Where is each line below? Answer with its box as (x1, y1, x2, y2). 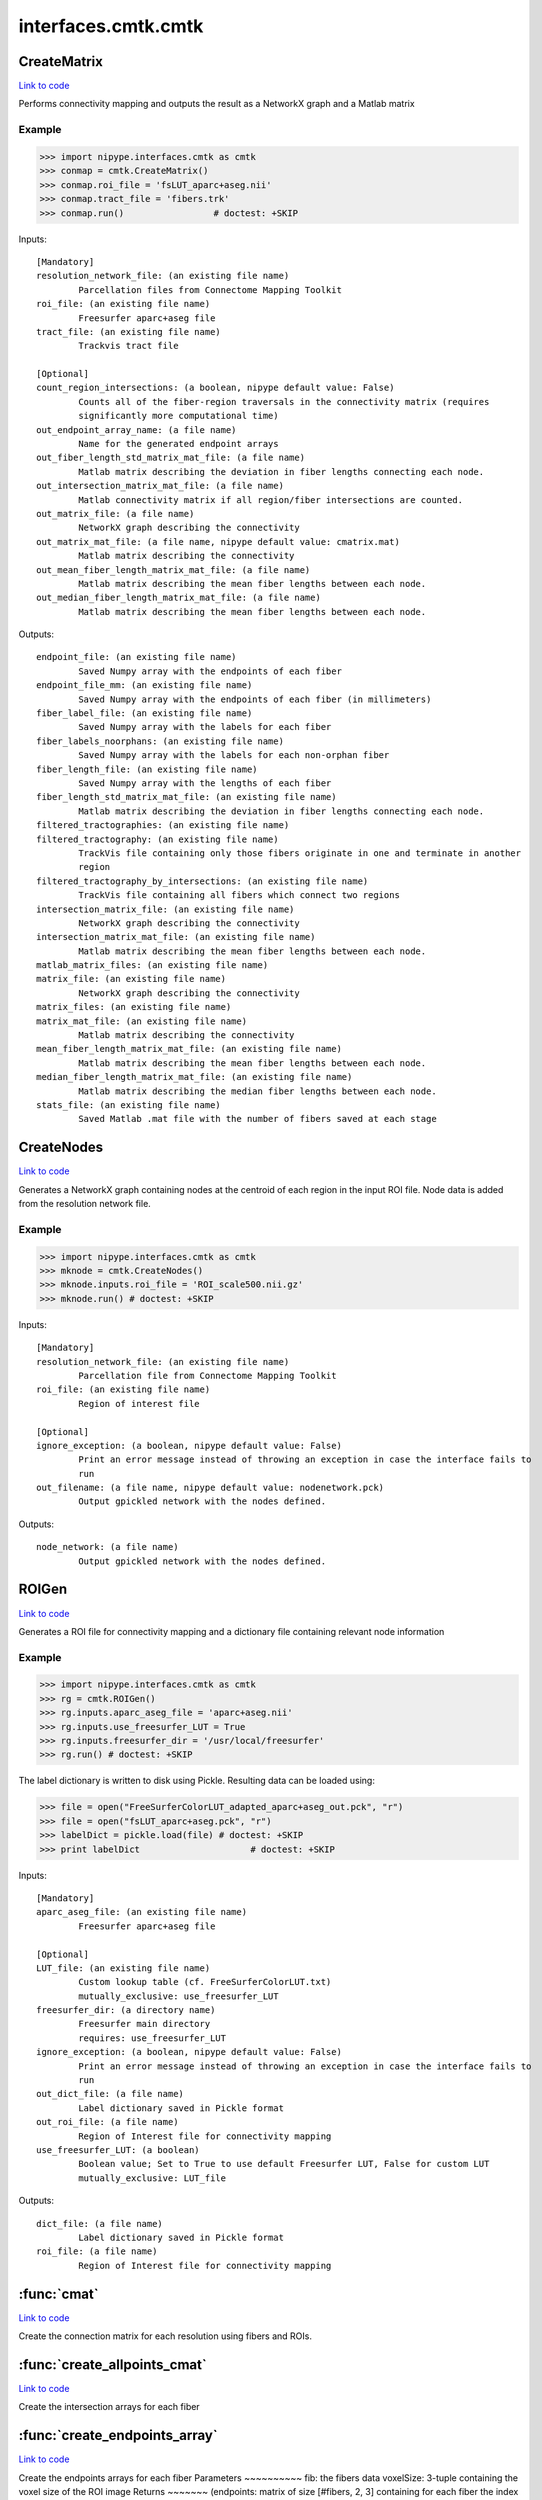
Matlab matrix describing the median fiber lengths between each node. (78, 1085, 437, 1097)
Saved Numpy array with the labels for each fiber (78, 721, 332, 733)
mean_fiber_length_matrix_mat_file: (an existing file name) (36, 1043, 342, 1055)
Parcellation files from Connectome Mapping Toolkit (78, 284, 342, 295)
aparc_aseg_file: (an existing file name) (36, 1906, 248, 1918)
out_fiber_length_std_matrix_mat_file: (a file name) (36, 452, 305, 464)
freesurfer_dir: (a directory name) (36, 2005, 216, 2016)
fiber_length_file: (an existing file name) (36, 763, 259, 775)
